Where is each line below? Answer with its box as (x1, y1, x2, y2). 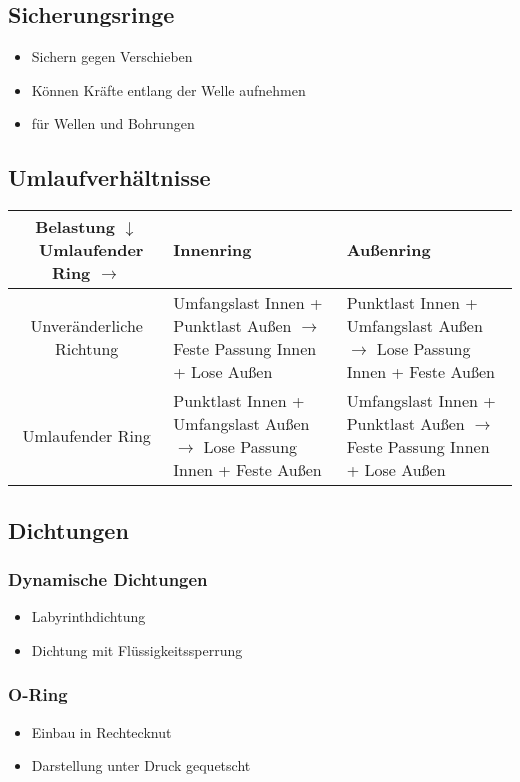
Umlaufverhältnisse (8, 162, 211, 193)
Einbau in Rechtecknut (31, 721, 172, 742)
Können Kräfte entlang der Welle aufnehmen (31, 79, 306, 100)
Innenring (173, 238, 252, 262)
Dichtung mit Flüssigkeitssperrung (31, 639, 243, 660)
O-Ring (8, 682, 68, 707)
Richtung (54, 337, 119, 361)
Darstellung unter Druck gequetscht (31, 755, 251, 776)
